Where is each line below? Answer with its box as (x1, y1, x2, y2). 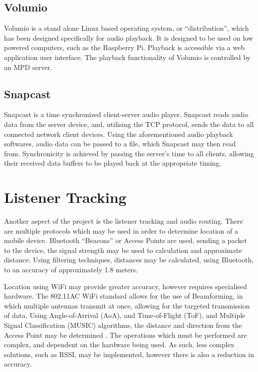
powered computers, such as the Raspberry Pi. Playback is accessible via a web (4, 42, 245, 53)
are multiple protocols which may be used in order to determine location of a (4, 225, 238, 236)
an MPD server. (4, 62, 52, 72)
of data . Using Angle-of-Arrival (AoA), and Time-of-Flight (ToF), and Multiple (4, 310, 246, 320)
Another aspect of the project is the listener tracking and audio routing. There (4, 216, 243, 226)
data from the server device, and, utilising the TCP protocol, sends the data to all (4, 119, 254, 129)
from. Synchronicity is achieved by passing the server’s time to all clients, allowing (4, 148, 254, 158)
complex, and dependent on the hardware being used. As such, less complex (4, 339, 235, 350)
